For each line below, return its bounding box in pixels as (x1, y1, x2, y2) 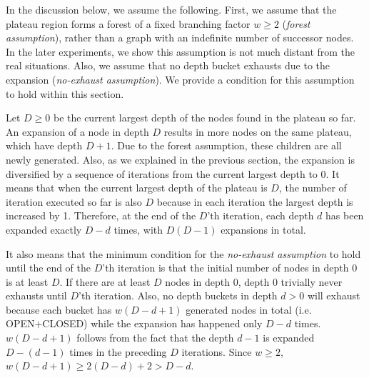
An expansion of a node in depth (6, 124, 149, 139)
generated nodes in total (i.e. (186, 302, 312, 317)
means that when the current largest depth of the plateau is (6, 180, 268, 195)
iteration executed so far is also (6, 194, 142, 209)
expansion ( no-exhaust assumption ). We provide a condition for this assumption (6, 71, 355, 86)
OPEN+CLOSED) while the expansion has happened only (6, 316, 263, 331)
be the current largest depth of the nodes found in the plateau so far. (53, 110, 356, 125)
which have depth (6, 138, 83, 153)
